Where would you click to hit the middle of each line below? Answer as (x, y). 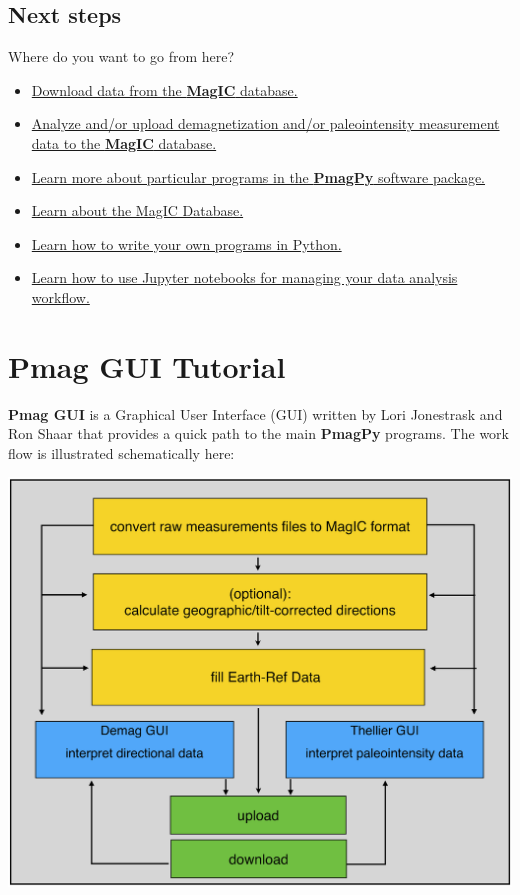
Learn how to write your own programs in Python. (186, 243)
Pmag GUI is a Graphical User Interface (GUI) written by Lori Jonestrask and (255, 413)
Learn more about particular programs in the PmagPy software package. (258, 176)
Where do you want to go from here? (121, 56)
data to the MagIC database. (124, 142)
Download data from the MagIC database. (164, 89)
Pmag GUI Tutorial (147, 365)
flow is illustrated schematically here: (121, 452)
